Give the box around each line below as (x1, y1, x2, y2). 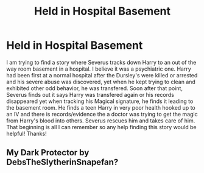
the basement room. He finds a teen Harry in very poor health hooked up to (6, 104, 196, 111)
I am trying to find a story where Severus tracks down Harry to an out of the (6, 58, 197, 66)
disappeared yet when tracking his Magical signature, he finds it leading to (6, 97, 194, 105)
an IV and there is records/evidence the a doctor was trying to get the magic (6, 110, 198, 118)
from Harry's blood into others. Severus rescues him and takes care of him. (6, 117, 195, 124)
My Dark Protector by (6, 147, 90, 158)
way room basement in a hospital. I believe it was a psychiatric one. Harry (6, 65, 192, 72)
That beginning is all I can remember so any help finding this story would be (6, 123, 197, 130)
